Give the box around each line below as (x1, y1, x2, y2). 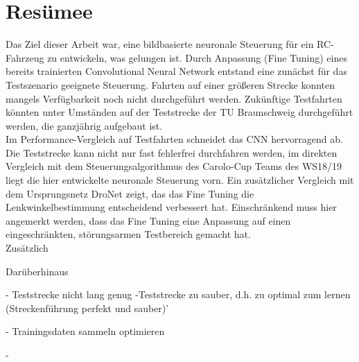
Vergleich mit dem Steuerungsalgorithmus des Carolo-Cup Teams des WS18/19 (6, 159, 342, 173)
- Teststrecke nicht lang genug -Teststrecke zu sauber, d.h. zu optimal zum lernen (6, 287, 351, 302)
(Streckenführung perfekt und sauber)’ (6, 300, 169, 315)
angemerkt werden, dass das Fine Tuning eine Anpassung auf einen (6, 213, 291, 227)
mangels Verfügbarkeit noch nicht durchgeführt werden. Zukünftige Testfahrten (6, 91, 342, 105)
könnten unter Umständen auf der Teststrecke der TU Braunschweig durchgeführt (6, 105, 353, 119)
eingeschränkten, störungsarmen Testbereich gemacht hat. (6, 227, 251, 241)
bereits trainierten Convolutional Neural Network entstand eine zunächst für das (6, 64, 347, 78)
